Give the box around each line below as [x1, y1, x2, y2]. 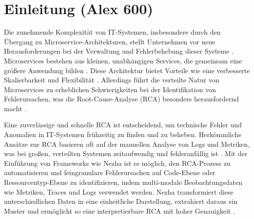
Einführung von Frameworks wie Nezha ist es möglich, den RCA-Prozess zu [4, 158, 231, 168]
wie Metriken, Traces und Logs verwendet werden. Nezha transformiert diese [4, 186, 233, 197]
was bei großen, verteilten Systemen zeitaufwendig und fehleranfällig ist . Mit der [4, 148, 248, 159]
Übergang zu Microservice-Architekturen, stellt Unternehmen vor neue [4, 36, 215, 46]
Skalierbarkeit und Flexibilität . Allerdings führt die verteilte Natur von [4, 75, 220, 85]
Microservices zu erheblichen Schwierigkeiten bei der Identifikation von [4, 84, 216, 94]
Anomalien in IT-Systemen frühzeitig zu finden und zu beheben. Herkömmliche [4, 129, 242, 139]
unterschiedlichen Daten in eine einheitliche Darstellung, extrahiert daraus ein [4, 196, 238, 206]
